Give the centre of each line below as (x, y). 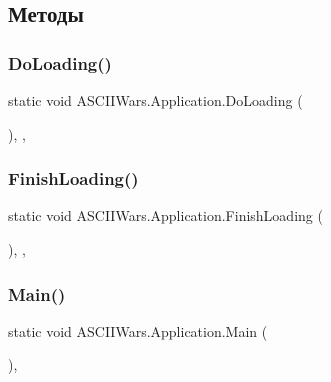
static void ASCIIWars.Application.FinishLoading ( (165, 215)
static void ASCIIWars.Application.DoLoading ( (155, 100)
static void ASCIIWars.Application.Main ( (138, 330)
